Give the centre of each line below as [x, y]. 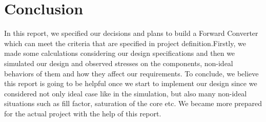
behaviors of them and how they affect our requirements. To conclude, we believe [131, 73]
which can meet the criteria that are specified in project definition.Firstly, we [125, 43]
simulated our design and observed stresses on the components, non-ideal [119, 63]
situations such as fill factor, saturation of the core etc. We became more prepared [133, 103]
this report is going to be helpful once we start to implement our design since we [131, 83]
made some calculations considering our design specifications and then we [120, 53]
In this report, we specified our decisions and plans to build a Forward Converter [131, 33]
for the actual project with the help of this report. [83, 113]
